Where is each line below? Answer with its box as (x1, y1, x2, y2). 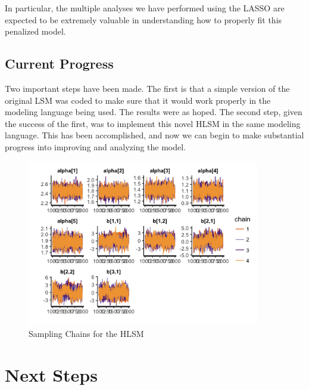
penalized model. (5, 25, 66, 38)
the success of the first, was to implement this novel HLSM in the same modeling (5, 117, 301, 129)
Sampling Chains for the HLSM (29, 327, 144, 340)
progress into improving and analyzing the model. (5, 140, 186, 153)
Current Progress (5, 54, 114, 73)
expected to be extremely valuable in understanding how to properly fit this (5, 13, 282, 26)
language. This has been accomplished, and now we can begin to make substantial (5, 129, 304, 141)
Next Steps (5, 363, 98, 387)
